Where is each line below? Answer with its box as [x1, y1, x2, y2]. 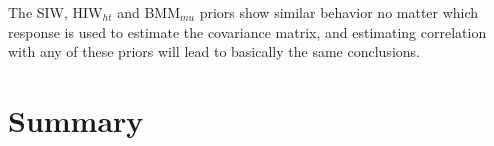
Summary [8, 99, 144, 140]
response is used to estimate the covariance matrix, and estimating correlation [8, 21, 487, 42]
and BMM [117, 2, 180, 22]
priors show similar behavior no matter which [199, 2, 479, 22]
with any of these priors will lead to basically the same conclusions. [8, 41, 420, 62]
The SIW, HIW [8, 2, 103, 22]
